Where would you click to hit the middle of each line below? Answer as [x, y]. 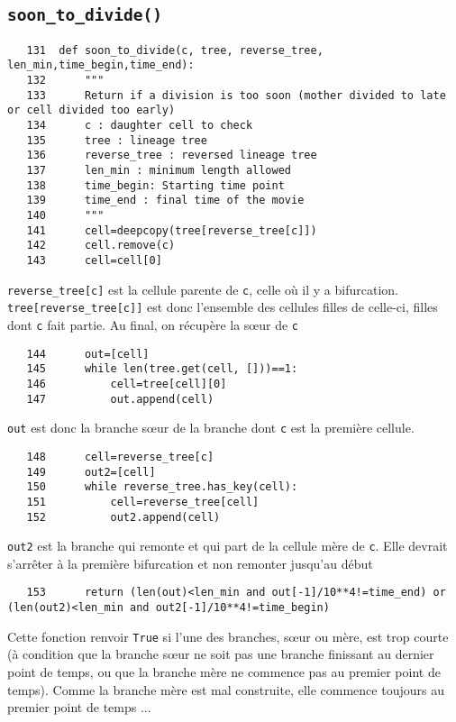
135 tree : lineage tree [117, 140]
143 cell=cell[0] [94, 260]
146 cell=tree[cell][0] [127, 384]
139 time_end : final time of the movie [165, 201]
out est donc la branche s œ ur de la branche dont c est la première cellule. [211, 428]
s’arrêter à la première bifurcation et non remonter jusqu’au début [190, 563]
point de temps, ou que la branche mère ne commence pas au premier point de [224, 671]
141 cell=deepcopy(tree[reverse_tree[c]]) [172, 230]
